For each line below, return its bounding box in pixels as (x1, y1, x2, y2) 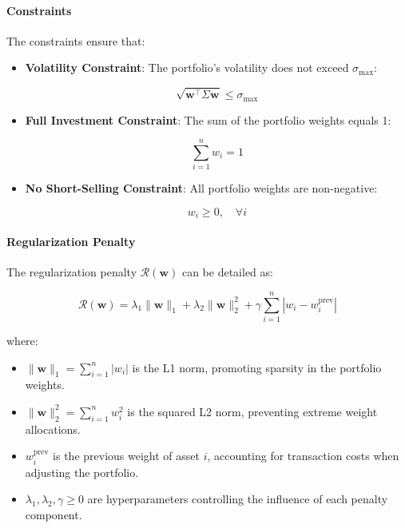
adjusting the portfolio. (25, 463, 139, 480)
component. (25, 506, 82, 522)
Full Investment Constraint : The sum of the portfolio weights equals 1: (25, 111, 391, 128)
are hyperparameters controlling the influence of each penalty (87, 490, 388, 507)
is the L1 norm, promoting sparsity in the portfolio (132, 359, 382, 375)
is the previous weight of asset (53, 447, 200, 464)
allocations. (25, 420, 81, 437)
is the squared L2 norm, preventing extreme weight (127, 403, 378, 419)
